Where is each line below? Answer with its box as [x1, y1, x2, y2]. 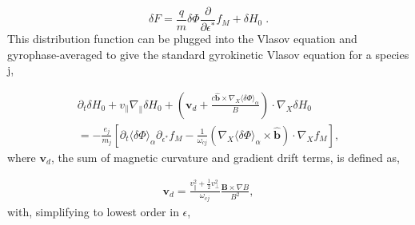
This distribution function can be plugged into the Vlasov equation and [7, 30, 357, 46]
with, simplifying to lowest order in [7, 203, 179, 220]
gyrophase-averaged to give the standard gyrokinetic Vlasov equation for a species [7, 45, 409, 62]
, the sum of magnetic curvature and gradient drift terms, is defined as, [50, 148, 400, 165]
